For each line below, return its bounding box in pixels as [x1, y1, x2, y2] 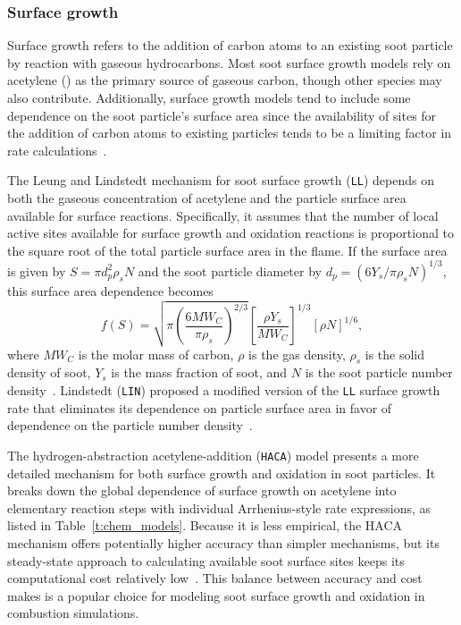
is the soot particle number [305, 363, 453, 382]
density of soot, [7, 363, 91, 382]
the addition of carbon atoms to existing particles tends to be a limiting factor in [7, 123, 452, 142]
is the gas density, [248, 344, 346, 363]
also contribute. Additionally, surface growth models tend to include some [7, 89, 411, 106]
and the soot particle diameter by [138, 261, 322, 280]
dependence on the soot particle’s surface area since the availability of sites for [7, 106, 437, 124]
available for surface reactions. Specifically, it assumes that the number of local [7, 206, 439, 224]
